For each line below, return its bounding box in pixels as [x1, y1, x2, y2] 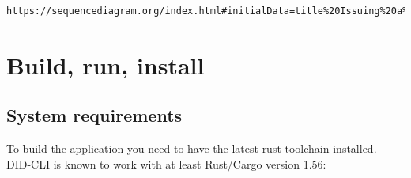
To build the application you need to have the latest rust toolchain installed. [6, 140, 377, 157]
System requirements [6, 103, 183, 127]
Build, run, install [6, 48, 205, 81]
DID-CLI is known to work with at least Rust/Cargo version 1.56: [6, 155, 326, 172]
